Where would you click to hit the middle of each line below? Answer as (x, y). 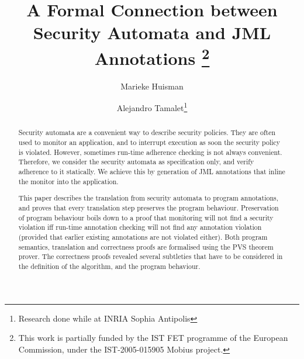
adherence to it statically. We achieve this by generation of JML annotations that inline (152, 172)
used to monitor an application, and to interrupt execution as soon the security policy (149, 142)
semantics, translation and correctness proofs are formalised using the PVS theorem (146, 246)
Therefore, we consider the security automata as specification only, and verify (136, 162)
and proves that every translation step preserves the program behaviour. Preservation (148, 207)
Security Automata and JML (152, 32)
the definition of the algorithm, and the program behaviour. (109, 266)
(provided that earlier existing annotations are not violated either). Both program (143, 237)
